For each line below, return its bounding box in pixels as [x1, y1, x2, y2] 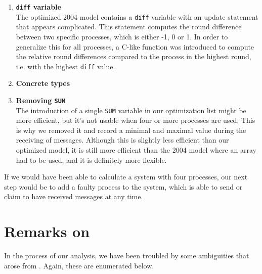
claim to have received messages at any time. [4, 191, 143, 202]
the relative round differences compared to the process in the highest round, [16, 51, 251, 62]
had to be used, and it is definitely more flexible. [16, 154, 167, 165]
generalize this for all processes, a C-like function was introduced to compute [16, 41, 254, 52]
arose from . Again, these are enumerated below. [4, 260, 154, 270]
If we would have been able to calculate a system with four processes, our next [4, 171, 248, 182]
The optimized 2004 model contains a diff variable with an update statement [16, 11, 258, 22]
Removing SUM [16, 95, 66, 105]
